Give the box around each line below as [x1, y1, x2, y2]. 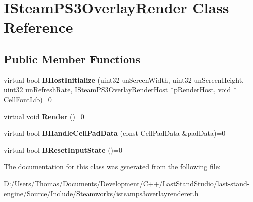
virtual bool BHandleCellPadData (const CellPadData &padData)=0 [4, 128, 226, 138]
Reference [4, 17, 73, 37]
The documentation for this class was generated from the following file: [4, 161, 221, 172]
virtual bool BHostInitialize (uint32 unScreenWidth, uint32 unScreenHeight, [4, 74, 244, 85]
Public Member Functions [4, 51, 140, 66]
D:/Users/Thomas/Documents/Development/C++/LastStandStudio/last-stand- [4, 178, 250, 188]
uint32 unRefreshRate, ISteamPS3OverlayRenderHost [4, 84, 168, 95]
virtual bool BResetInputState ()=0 [4, 144, 122, 155]
